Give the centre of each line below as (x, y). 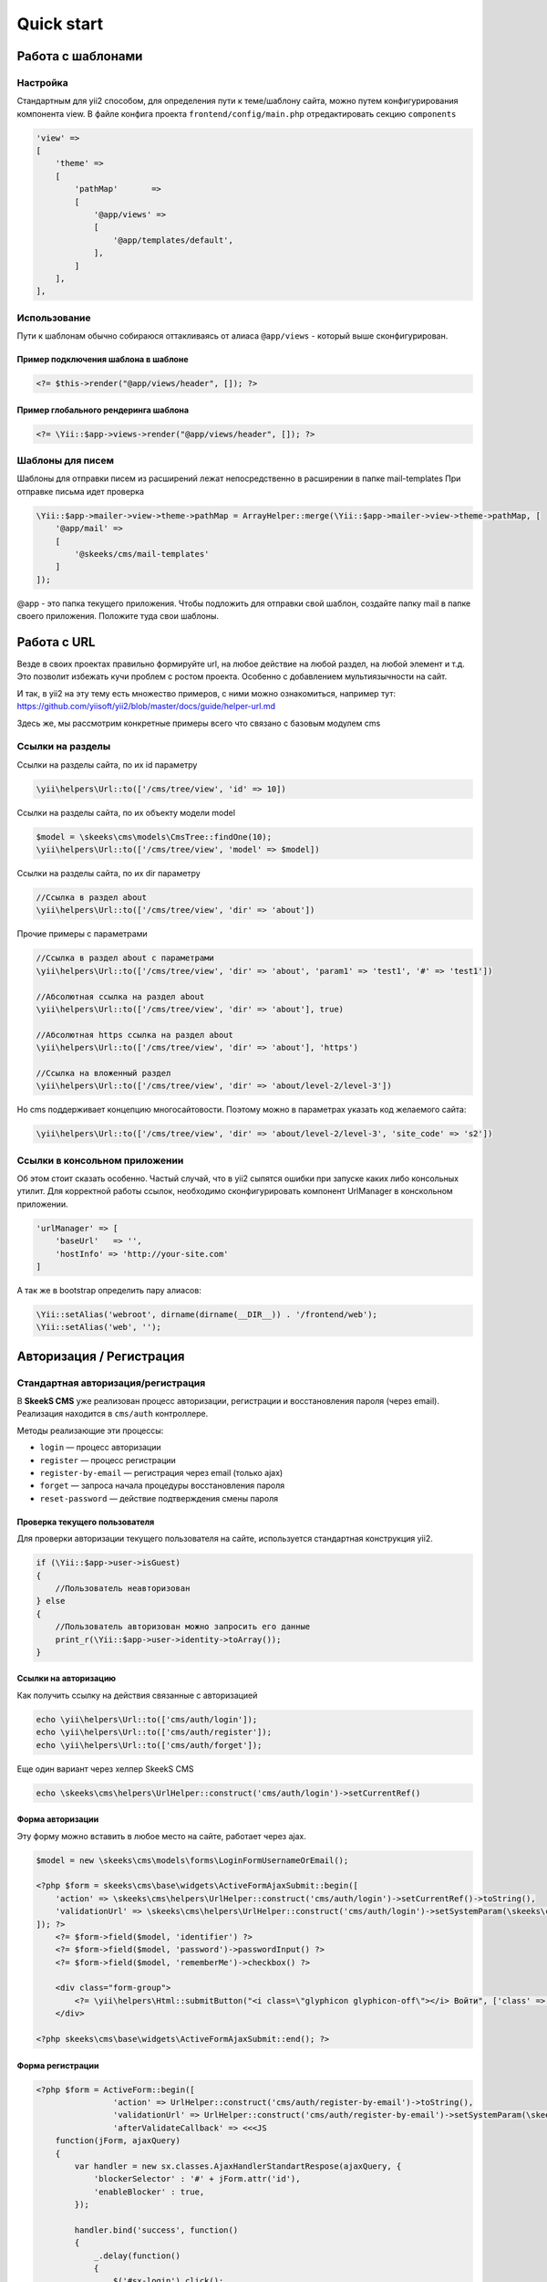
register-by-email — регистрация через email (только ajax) (161, 1473)
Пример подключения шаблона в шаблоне (103, 360)
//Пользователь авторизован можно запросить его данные (183, 1627)
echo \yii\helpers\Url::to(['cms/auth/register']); (154, 1732)
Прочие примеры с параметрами (82, 934)
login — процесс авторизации (100, 1448)
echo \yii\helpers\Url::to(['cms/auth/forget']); (149, 1745)
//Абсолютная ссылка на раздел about (120, 996)
